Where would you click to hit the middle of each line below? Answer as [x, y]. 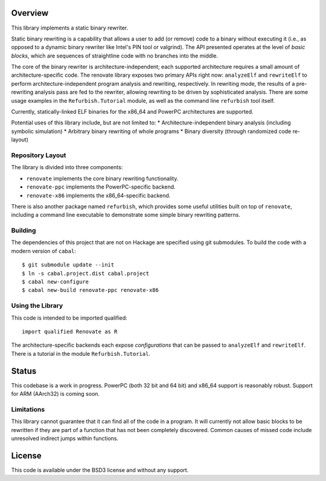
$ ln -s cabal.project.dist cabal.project [86, 273]
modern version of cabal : [44, 251]
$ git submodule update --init [68, 265]
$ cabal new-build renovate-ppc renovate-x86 [91, 290]
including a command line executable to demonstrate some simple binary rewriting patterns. [126, 215]
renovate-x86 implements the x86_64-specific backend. [98, 195]
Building [24, 231]
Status [24, 371]
